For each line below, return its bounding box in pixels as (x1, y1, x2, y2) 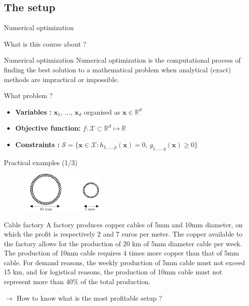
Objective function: (15, 123, 81, 133)
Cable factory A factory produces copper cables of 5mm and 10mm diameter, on (4, 219, 243, 229)
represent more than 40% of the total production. (4, 276, 151, 287)
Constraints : (15, 139, 60, 149)
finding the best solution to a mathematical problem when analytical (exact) (4, 64, 231, 74)
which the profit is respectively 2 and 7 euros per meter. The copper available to (4, 229, 243, 239)
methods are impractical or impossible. (4, 74, 119, 84)
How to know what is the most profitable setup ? (16, 292, 162, 303)
